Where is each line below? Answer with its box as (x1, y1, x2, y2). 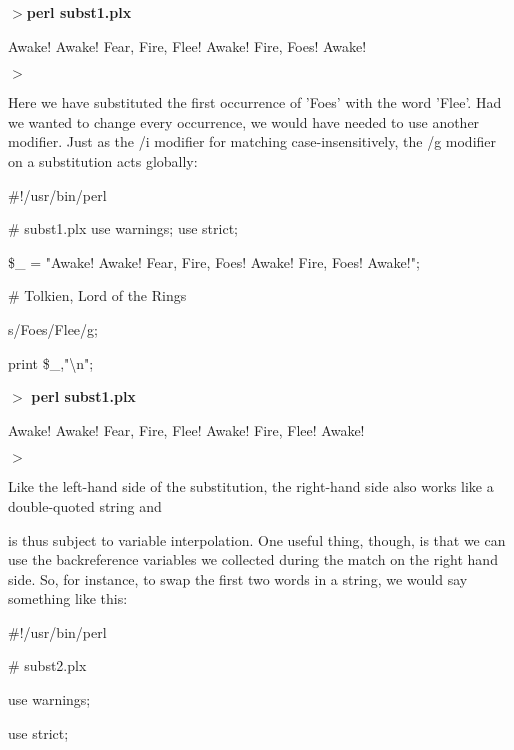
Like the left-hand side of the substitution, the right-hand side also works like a (8, 476, 494, 497)
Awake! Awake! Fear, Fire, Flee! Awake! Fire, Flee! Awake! (8, 419, 365, 440)
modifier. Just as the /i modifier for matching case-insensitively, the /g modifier (8, 131, 497, 152)
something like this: (8, 588, 128, 609)
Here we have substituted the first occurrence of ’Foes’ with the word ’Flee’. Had (8, 92, 502, 113)
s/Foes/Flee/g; (8, 318, 98, 339)
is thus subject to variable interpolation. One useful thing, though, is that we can (8, 529, 506, 550)
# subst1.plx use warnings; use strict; (8, 218, 238, 239)
